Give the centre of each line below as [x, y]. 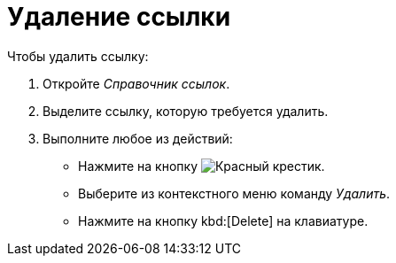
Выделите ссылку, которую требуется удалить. [186, 111]
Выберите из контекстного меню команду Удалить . [234, 193]
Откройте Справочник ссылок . [136, 83]
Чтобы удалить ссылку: [78, 56]
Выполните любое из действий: [138, 138]
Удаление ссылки [119, 17]
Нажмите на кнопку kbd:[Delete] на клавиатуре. [223, 220]
